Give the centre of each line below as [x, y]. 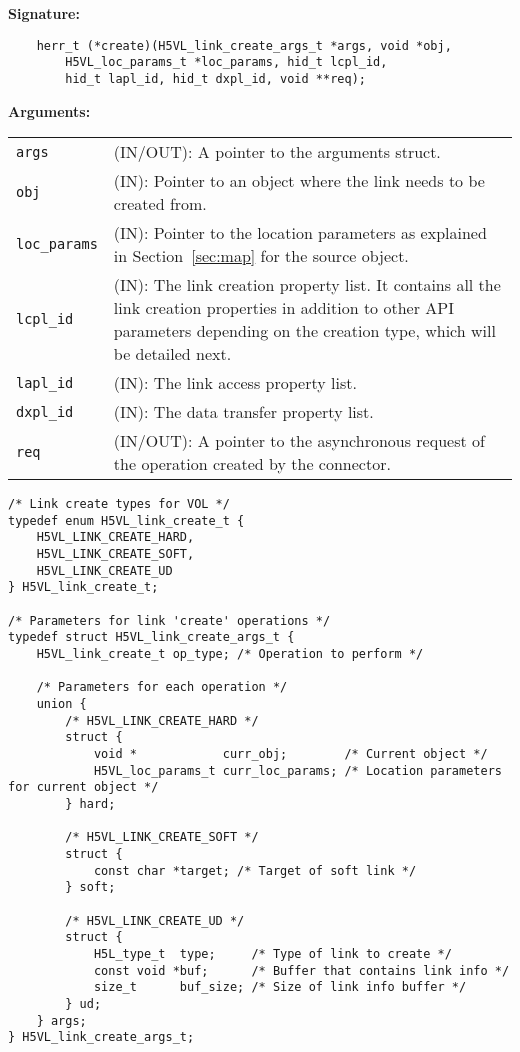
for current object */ [83, 787]
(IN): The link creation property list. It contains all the [307, 285]
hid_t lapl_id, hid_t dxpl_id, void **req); [215, 78]
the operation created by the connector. [252, 464]
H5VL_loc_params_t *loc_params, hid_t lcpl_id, [226, 62]
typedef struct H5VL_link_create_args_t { [151, 637]
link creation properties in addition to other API [283, 308]
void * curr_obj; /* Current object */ [290, 754]
